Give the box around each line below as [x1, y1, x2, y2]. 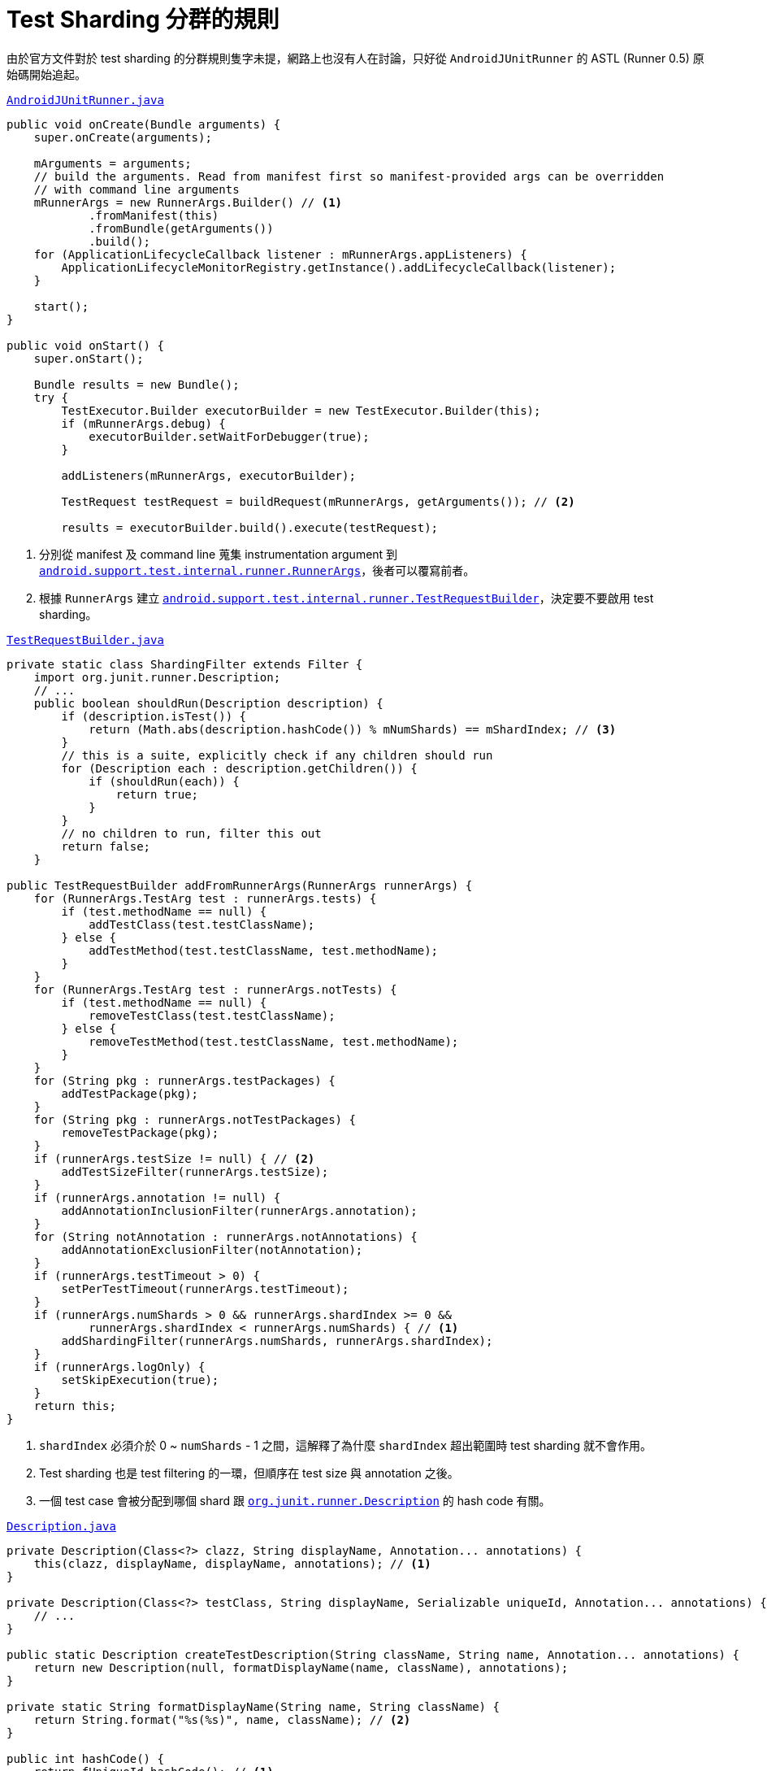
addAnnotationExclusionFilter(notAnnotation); [61, 1242, 363, 1256]
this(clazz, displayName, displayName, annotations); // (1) [33, 1556, 431, 1570]
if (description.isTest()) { [61, 709, 247, 723]
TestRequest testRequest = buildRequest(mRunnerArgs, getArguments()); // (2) [61, 494, 575, 508]
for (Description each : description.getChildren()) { [61, 761, 418, 775]
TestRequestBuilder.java [6, 633, 164, 646]
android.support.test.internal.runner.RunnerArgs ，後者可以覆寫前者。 [39, 563, 475, 577]
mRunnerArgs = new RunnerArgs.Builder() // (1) [33, 195, 343, 209]
